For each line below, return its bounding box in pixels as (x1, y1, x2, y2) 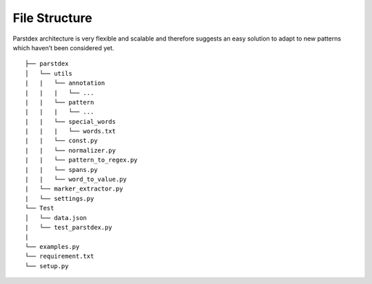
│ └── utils (25, 69, 72, 77)
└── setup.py (25, 262, 69, 270)
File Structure (12, 10, 92, 25)
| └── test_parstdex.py (25, 223, 113, 231)
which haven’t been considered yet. (12, 43, 114, 52)
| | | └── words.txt (25, 127, 116, 135)
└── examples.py (25, 243, 80, 250)
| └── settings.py (25, 195, 94, 202)
